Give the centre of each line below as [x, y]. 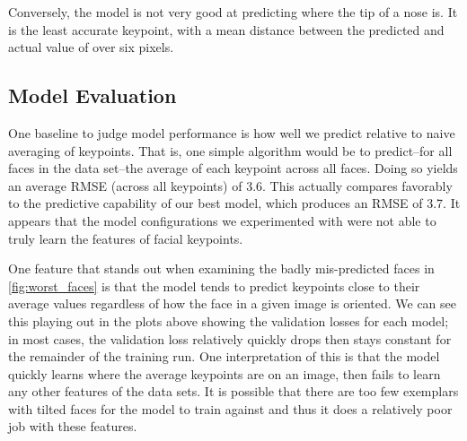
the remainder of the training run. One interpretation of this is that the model [224, 356]
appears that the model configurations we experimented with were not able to [222, 220]
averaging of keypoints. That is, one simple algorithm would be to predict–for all [230, 150]
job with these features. [73, 426]
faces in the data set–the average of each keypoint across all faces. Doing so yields [233, 168]
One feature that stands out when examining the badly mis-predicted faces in [221, 268]
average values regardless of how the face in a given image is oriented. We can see [232, 303]
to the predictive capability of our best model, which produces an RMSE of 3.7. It [234, 203]
